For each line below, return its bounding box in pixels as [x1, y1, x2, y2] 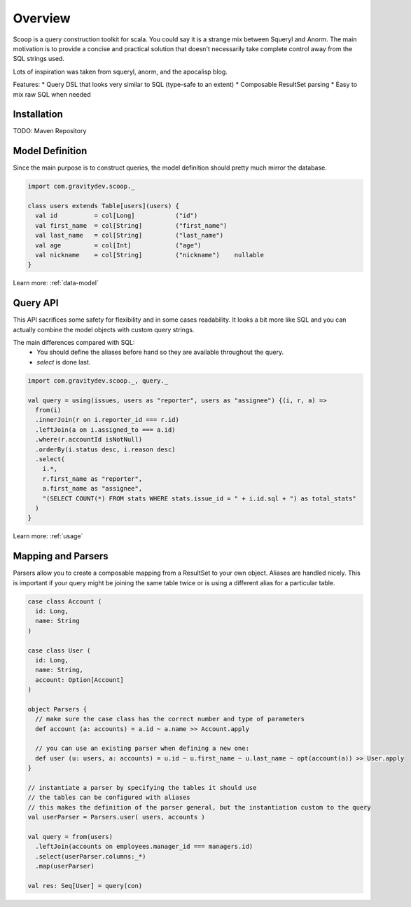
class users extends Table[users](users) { [27, 202, 180, 210]
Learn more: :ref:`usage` [13, 532, 83, 540]
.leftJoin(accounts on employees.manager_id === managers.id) [35, 843, 253, 851]
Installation [13, 109, 63, 121]
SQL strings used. [13, 55, 64, 63]
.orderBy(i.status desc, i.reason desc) [35, 445, 176, 453]
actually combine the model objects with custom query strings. [13, 325, 195, 334]
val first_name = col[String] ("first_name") [35, 221, 228, 229]
